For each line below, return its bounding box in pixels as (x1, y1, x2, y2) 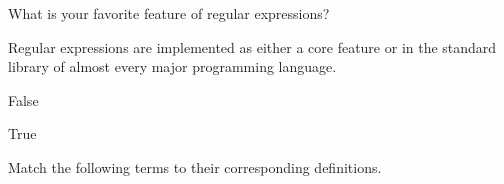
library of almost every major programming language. (8, 56, 337, 77)
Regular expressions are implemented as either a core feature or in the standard (8, 36, 497, 57)
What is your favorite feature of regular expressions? (8, 3, 330, 23)
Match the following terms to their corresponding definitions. (8, 156, 382, 177)
